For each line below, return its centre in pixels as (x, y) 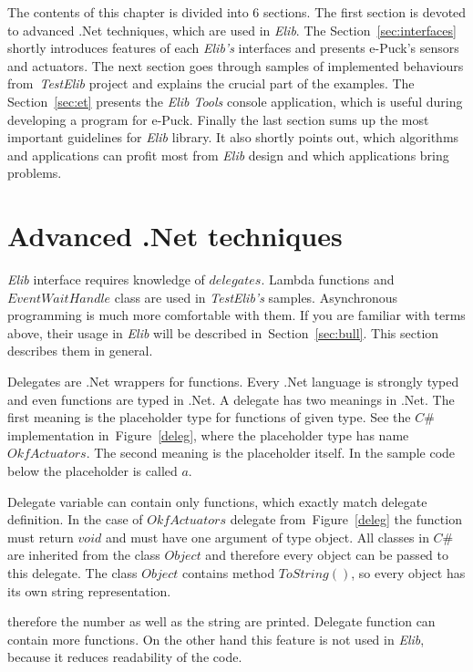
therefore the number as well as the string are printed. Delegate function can (221, 621)
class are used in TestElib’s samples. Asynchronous (256, 297)
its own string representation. (89, 590)
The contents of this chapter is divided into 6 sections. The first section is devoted (237, 12)
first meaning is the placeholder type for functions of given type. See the (209, 417)
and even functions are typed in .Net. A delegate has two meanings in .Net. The (231, 399)
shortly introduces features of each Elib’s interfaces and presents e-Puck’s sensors (233, 48)
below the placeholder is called (93, 470)
